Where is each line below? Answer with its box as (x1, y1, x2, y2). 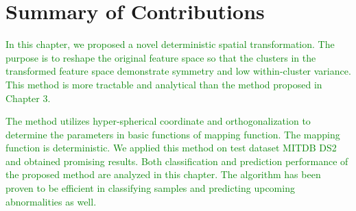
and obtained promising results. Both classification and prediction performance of (5, 153, 348, 168)
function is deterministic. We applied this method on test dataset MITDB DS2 (5, 140, 337, 155)
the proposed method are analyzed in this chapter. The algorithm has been (5, 167, 321, 182)
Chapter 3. (5, 90, 51, 105)
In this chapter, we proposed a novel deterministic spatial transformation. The (5, 37, 335, 51)
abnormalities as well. (5, 194, 97, 208)
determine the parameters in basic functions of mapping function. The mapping (5, 127, 340, 141)
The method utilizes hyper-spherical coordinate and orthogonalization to (5, 114, 311, 128)
